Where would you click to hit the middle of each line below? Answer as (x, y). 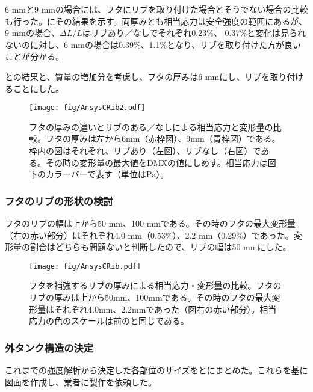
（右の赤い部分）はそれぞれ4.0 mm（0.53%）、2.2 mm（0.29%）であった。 (149, 235)
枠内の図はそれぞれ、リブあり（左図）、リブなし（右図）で (145, 150)
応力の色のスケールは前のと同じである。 (109, 321)
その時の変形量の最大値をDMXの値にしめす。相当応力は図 (161, 162)
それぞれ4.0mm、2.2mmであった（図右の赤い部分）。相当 (165, 309)
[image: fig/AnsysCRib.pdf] (85, 266)
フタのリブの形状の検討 (59, 201)
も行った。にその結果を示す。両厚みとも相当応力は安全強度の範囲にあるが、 (156, 21)
